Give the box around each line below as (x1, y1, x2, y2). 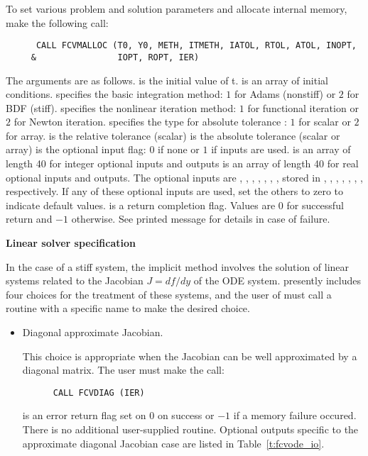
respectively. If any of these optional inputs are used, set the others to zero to (6, 184, 344, 199)
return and (6, 211, 53, 226)
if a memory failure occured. (233, 408, 357, 423)
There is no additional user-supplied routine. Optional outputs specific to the (22, 422, 359, 437)
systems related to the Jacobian (6, 273, 144, 288)
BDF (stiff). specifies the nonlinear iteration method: (6, 100, 237, 115)
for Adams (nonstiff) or (234, 87, 336, 101)
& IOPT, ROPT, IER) (31, 52, 200, 62)
